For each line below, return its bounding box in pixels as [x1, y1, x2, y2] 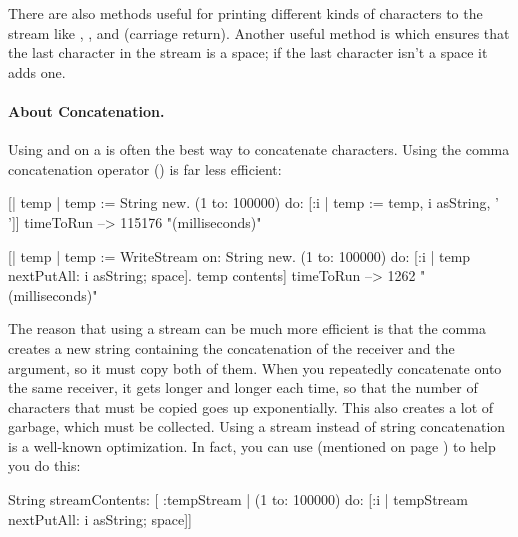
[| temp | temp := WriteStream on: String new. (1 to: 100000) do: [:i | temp [8, 245, 471, 266]
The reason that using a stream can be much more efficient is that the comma [8, 318, 486, 339]
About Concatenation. [8, 100, 165, 121]
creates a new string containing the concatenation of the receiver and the [8, 337, 455, 358]
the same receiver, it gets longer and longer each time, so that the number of [8, 377, 478, 398]
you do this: [8, 455, 81, 476]
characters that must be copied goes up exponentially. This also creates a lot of [8, 396, 494, 417]
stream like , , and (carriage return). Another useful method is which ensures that [8, 22, 510, 43]
